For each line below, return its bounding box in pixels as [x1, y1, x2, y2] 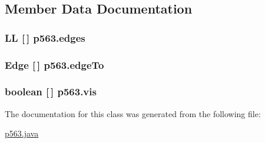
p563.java [5, 127, 39, 139]
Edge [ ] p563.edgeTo [5, 57, 104, 72]
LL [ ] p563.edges [5, 30, 85, 45]
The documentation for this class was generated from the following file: [5, 107, 261, 119]
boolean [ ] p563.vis [5, 84, 97, 99]
